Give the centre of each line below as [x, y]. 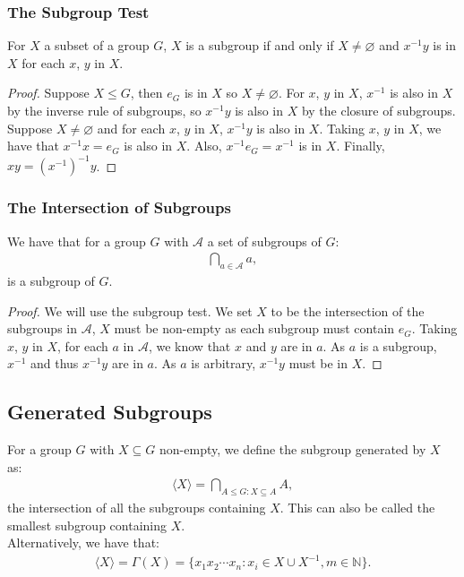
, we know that [189, 345]
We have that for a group [77, 241]
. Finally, [361, 146]
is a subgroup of [51, 280]
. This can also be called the [357, 508]
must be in [318, 363]
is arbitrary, [223, 363]
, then [146, 93]
